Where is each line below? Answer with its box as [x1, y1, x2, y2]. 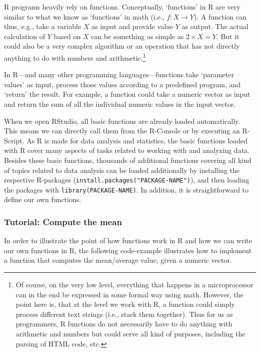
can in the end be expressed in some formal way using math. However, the [15, 289, 243, 299]
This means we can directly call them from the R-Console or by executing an [4, 125, 240, 136]
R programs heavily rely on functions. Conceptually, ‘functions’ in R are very [4, 2, 240, 12]
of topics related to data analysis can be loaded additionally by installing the [4, 164, 239, 175]
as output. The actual [181, 21, 248, 32]
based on [53, 31, 81, 41]
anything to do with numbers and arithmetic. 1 [4, 51, 146, 63]
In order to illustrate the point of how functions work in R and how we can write [4, 235, 252, 246]
